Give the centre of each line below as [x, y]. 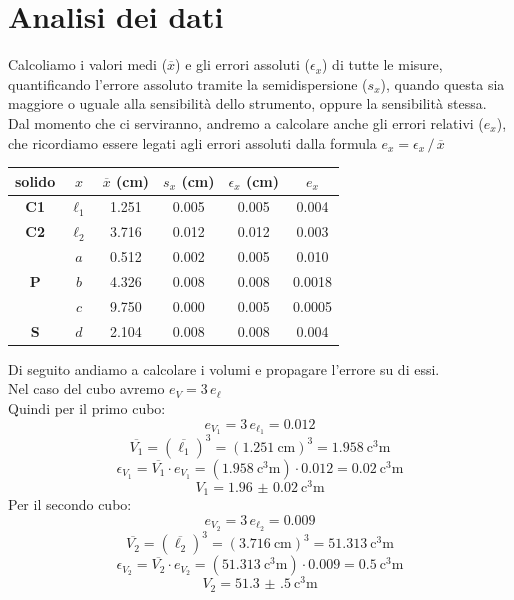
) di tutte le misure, [382, 64]
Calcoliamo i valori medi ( [88, 64]
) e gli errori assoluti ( [242, 64]
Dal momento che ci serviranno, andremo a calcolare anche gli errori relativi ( [246, 122]
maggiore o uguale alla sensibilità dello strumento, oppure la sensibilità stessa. [247, 103]
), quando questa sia [442, 83]
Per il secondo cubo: [70, 504]
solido [35, 180]
